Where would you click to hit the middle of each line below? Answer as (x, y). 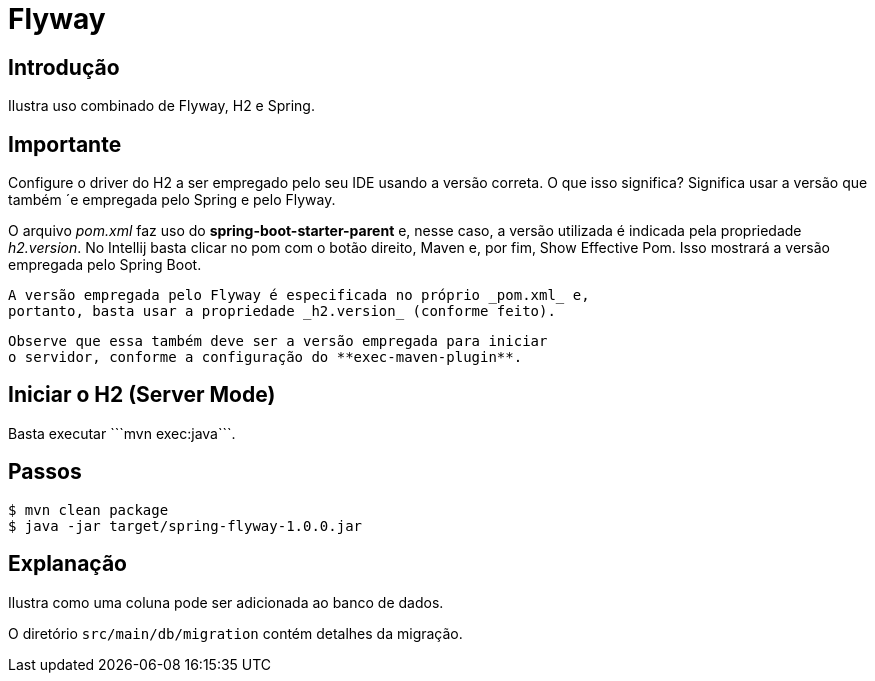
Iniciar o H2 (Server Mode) (142, 395)
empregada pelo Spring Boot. (105, 265)
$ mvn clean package (88, 509)
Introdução (64, 67)
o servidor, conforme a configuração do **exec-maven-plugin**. (265, 357)
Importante (65, 144)
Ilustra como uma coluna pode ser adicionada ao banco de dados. (226, 602)
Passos (45, 472)
